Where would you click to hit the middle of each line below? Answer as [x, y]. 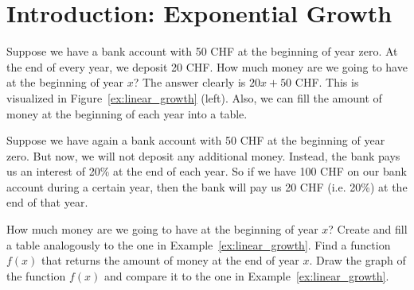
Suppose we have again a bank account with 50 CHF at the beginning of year [196, 140]
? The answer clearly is [189, 82]
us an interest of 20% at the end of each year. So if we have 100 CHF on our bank [207, 171]
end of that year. [47, 202]
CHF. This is [327, 82]
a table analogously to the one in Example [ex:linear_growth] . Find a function [199, 244]
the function [36, 275]
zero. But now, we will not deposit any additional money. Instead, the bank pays [203, 155]
